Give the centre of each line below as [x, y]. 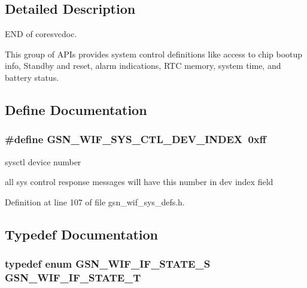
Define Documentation [76, 109]
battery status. [32, 77]
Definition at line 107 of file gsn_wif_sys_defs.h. [95, 201]
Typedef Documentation [81, 234]
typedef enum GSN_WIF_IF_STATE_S [108, 264]
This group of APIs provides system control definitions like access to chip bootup [154, 54]
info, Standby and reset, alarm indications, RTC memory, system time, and [143, 66]
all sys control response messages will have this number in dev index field [139, 182]
